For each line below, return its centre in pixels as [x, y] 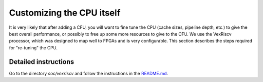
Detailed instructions [42, 62]
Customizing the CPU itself [65, 13]
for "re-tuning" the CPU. [33, 48]
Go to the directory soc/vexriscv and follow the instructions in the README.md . [88, 73]
